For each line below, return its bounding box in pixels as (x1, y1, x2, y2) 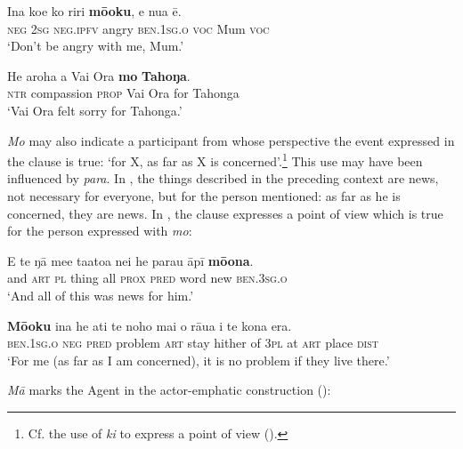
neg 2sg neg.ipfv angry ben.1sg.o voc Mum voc (7, 19, 270, 37)
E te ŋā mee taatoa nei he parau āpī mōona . (7, 251, 254, 269)
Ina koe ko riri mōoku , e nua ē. (7, 2, 182, 20)
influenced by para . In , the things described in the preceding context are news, (7, 169, 439, 188)
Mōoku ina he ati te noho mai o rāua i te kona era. (7, 316, 292, 334)
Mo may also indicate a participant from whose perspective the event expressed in (7, 131, 455, 149)
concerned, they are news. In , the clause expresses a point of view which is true (7, 204, 443, 222)
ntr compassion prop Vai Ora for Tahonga (7, 84, 240, 102)
